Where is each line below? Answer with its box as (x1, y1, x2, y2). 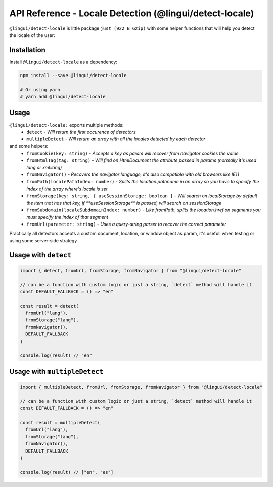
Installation (9, 46, 45, 54)
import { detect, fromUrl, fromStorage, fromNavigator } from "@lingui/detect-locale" (20, 268, 242, 273)
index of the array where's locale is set (26, 185, 108, 192)
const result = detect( (20, 303, 79, 309)
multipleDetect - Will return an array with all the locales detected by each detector (26, 136, 206, 142)
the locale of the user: (9, 32, 55, 38)
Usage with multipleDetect (9, 367, 104, 376)
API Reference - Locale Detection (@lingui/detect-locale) (9, 8, 254, 19)
